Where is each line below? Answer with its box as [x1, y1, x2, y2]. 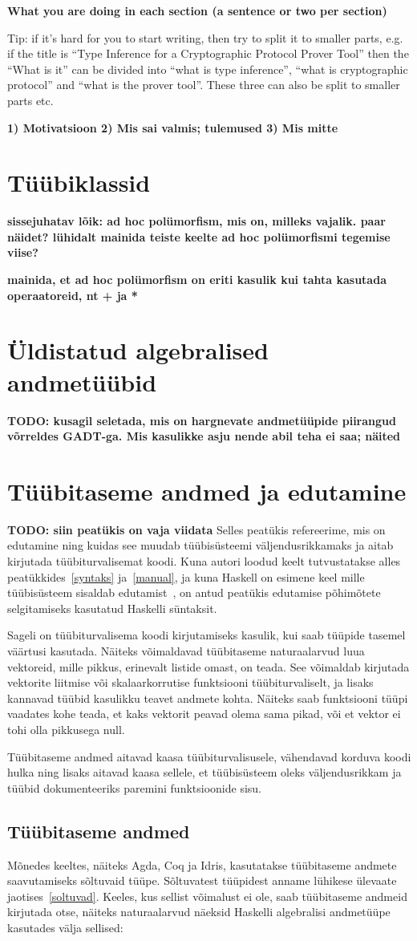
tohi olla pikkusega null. [7, 721, 125, 737]
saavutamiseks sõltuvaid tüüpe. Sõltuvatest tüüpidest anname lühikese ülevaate [7, 872, 397, 889]
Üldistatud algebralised [7, 334, 269, 367]
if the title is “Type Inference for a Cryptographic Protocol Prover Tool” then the [7, 45, 409, 62]
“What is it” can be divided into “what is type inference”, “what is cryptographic [7, 60, 408, 77]
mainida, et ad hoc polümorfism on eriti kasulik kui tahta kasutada [7, 271, 387, 288]
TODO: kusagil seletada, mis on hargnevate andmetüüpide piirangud [7, 412, 396, 428]
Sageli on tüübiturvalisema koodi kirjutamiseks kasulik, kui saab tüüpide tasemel [7, 627, 406, 643]
